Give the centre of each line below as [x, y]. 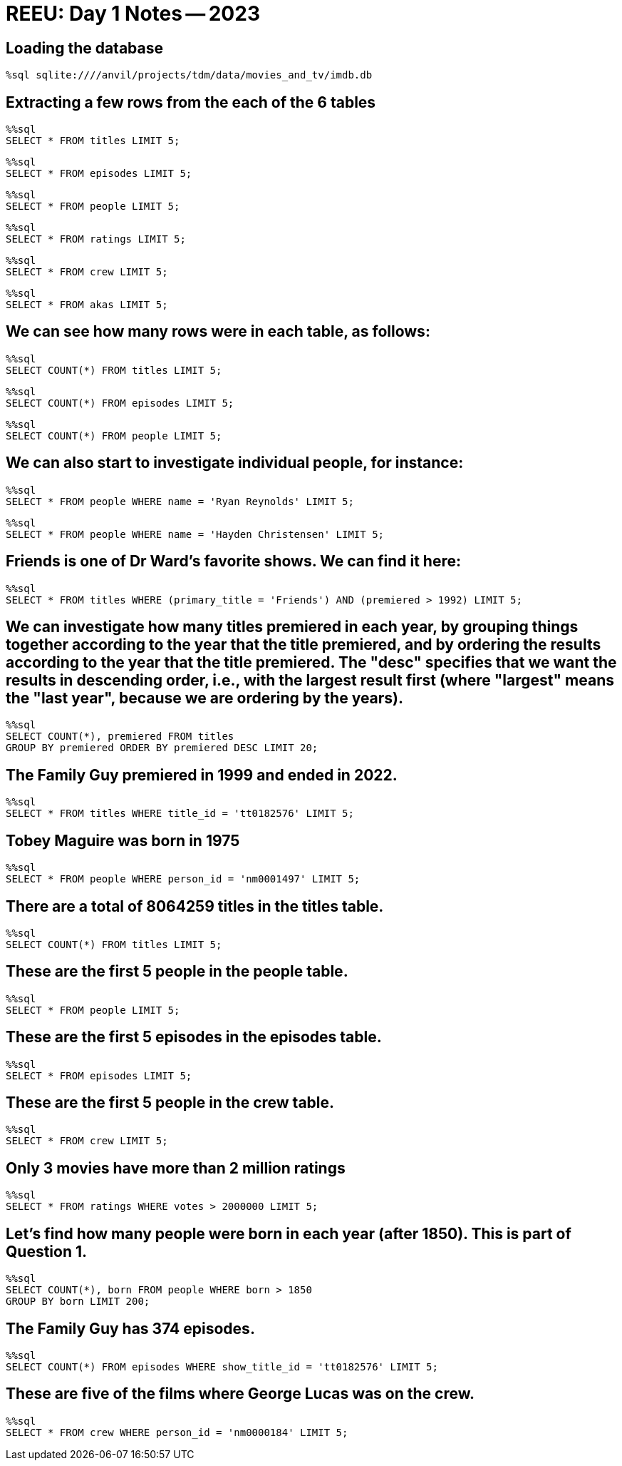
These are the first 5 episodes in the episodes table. [194, 1037]
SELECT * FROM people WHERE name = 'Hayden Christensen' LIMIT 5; [195, 534]
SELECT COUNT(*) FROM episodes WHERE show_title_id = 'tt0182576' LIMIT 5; [222, 1366]
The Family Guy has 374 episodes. [130, 1328]
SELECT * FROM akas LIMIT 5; [87, 305]
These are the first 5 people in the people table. [177, 972]
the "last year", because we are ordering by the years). [205, 698]
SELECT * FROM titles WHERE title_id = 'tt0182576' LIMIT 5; [180, 814]
